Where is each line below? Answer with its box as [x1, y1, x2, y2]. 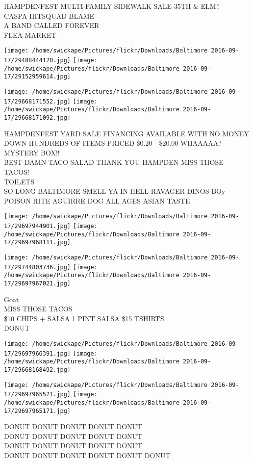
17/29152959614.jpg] [4, 73, 71, 80]
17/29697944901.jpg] [4, 223, 71, 230]
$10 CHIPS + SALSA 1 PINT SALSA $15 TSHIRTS [4, 313, 164, 323]
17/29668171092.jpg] [4, 114, 71, 121]
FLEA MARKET [4, 29, 56, 40]
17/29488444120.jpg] [4, 57, 71, 64]
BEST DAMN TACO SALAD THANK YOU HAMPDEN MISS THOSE [4, 157, 224, 167]
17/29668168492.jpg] [4, 366, 71, 373]
